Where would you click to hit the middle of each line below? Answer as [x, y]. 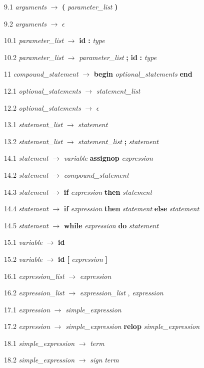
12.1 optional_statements [42, 90]
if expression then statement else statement [131, 209]
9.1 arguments [25, 7]
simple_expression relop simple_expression [133, 326]
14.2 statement [26, 174]
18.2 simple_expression [39, 360]
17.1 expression [27, 309]
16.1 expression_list [34, 276]
